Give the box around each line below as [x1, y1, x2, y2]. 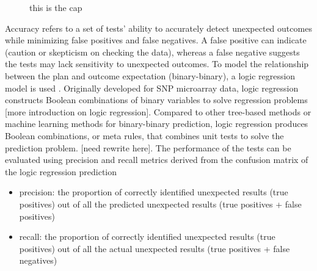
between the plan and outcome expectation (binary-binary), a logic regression [5, 69, 296, 82]
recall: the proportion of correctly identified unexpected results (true [19, 230, 275, 243]
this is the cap [29, 1, 82, 13]
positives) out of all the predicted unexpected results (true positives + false [19, 197, 302, 210]
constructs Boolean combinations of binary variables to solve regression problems [5, 93, 308, 106]
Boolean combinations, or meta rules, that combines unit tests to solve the [5, 129, 284, 142]
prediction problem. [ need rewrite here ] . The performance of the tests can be [5, 141, 291, 154]
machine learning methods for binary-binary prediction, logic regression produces [5, 117, 308, 130]
